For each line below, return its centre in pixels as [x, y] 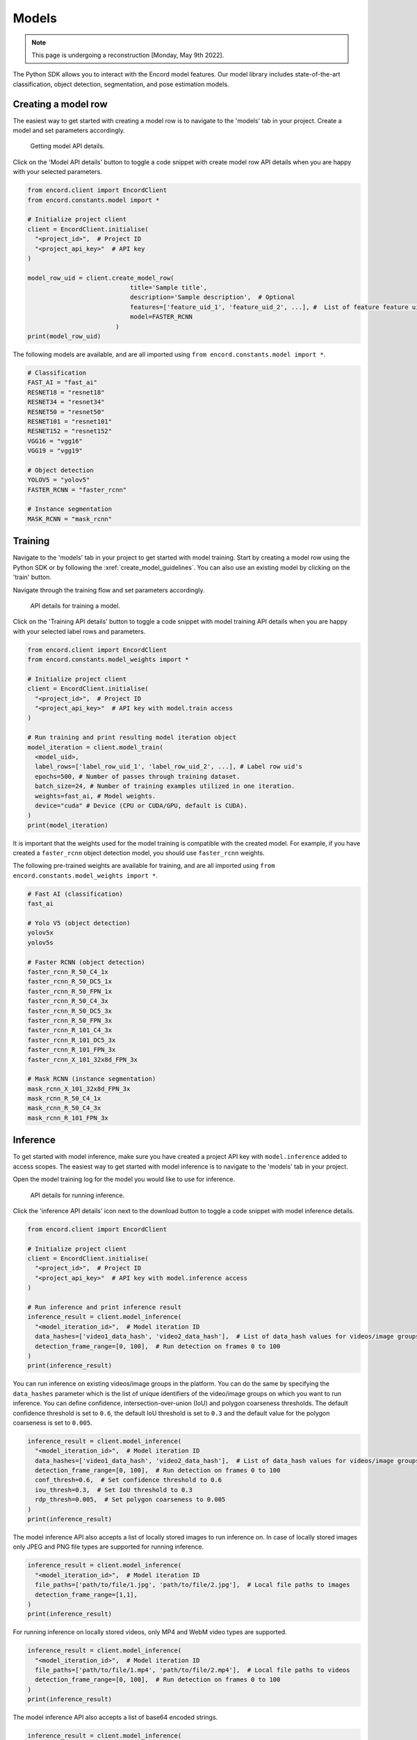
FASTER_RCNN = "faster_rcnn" [77, 490]
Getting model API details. [67, 146]
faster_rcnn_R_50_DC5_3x [70, 1011]
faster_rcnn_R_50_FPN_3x [70, 1020]
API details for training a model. [75, 606]
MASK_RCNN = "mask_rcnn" [70, 519]
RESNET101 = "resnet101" [70, 421]
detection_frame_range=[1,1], [87, 1595]
